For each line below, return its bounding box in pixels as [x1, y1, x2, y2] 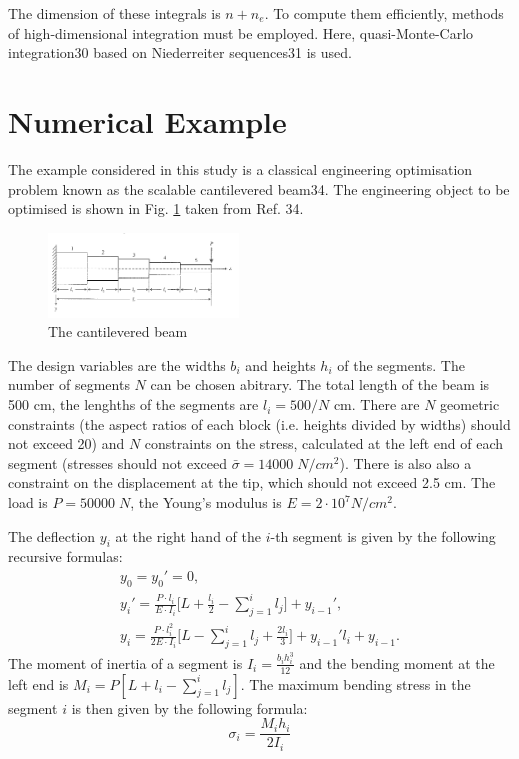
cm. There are [333, 394, 420, 415]
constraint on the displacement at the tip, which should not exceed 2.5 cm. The [8, 472, 496, 493]
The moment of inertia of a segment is [8, 652, 243, 673]
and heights [245, 354, 316, 375]
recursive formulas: [8, 546, 123, 567]
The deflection [8, 525, 96, 546]
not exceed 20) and [8, 433, 125, 454]
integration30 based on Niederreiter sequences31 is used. [8, 42, 352, 63]
